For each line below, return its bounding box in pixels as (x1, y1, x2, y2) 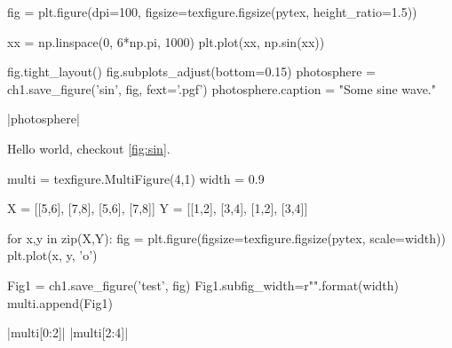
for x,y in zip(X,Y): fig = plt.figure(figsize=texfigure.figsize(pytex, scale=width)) (7, 228, 446, 247)
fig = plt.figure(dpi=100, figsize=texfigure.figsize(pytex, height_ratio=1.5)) (7, 3, 417, 20)
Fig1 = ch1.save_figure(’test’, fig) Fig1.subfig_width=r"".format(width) (7, 275, 399, 294)
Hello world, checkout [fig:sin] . (7, 138, 170, 157)
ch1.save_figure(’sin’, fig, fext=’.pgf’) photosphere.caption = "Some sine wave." (7, 79, 436, 98)
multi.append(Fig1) (7, 293, 113, 312)
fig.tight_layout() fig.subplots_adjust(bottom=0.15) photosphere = (7, 62, 376, 81)
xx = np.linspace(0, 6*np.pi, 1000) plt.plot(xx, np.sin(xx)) (7, 32, 325, 51)
